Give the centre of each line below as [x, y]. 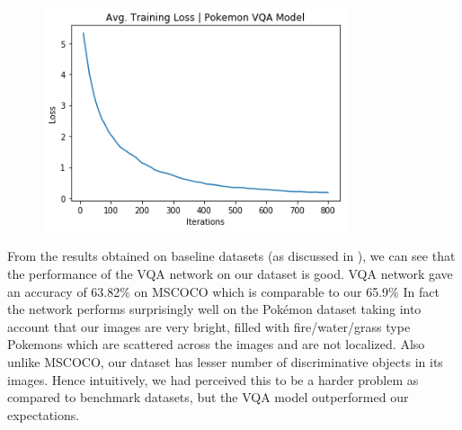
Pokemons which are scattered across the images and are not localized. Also [216, 344]
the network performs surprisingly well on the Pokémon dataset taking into [214, 309]
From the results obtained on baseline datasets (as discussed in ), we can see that [231, 256]
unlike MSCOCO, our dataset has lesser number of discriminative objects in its [225, 362]
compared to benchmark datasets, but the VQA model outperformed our [208, 397]
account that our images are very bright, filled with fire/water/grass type [209, 326]
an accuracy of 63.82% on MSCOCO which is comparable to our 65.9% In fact [223, 291]
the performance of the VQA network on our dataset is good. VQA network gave [230, 274]
